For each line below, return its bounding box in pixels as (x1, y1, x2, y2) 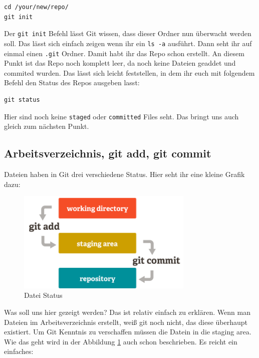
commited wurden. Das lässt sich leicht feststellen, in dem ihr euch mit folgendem (4, 67, 255, 78)
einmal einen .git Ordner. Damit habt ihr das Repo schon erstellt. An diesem (4, 48, 244, 58)
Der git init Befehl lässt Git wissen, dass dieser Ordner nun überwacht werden (4, 28, 251, 39)
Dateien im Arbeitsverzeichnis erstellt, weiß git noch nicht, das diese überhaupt (4, 316, 248, 327)
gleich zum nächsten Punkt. (4, 121, 89, 131)
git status (4, 96, 40, 103)
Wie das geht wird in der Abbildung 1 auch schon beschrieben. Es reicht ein (4, 336, 237, 346)
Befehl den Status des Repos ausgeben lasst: (4, 77, 140, 88)
